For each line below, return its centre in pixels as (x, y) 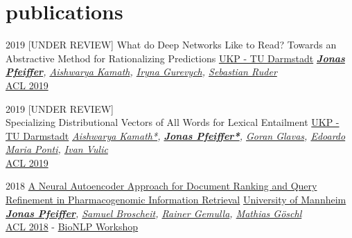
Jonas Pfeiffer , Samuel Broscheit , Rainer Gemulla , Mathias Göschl (154, 213)
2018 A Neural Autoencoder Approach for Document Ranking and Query (161, 186)
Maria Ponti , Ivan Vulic (57, 149)
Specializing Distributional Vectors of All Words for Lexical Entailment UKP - (173, 122)
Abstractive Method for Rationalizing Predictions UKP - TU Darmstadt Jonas (175, 58)
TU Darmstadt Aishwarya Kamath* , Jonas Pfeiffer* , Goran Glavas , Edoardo (176, 135)
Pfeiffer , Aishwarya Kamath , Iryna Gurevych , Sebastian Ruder (141, 72)
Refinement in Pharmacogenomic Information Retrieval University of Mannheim (176, 200)
